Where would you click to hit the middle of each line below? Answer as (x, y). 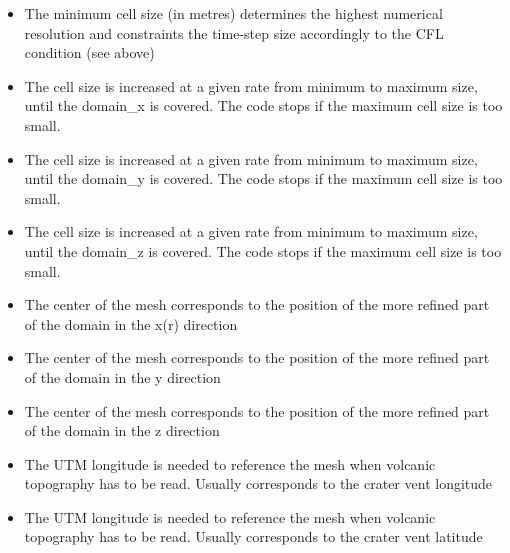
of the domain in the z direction (122, 430)
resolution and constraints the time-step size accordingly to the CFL (234, 32)
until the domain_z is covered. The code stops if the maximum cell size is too (263, 250)
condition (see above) (89, 52)
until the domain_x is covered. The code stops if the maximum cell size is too (263, 105)
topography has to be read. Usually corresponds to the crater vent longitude (258, 483)
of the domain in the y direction (122, 376)
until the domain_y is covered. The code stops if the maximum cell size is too (263, 178)
